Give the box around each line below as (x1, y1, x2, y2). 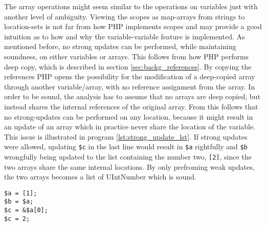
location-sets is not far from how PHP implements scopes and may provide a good (4, 21, 262, 32)
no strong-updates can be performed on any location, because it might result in (4, 111, 253, 122)
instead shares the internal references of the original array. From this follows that (4, 101, 258, 111)
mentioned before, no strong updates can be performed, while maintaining (4, 41, 236, 52)
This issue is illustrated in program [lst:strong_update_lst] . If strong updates (4, 131, 248, 142)
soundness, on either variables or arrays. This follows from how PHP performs (4, 51, 249, 61)
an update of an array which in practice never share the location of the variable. (4, 121, 256, 132)
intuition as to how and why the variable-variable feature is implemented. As (4, 31, 245, 41)
